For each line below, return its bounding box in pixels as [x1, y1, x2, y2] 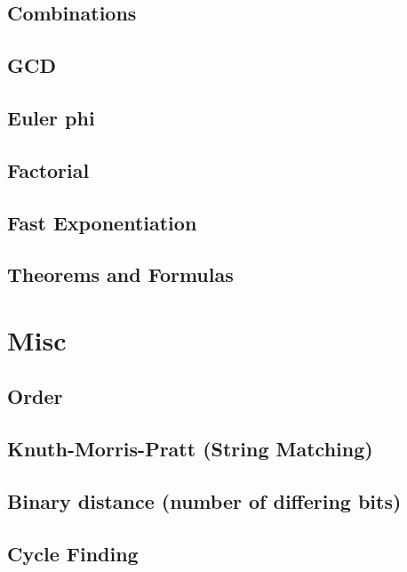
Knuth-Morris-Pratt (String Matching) [7, 435, 373, 463]
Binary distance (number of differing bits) [7, 487, 402, 515]
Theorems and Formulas [7, 261, 234, 288]
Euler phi [7, 103, 95, 131]
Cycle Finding [7, 539, 139, 567]
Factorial [7, 156, 90, 183]
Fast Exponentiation [7, 208, 197, 236]
